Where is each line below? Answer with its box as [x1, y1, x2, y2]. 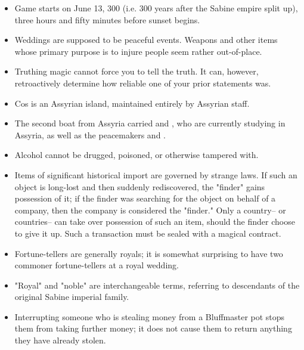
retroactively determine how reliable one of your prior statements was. [14, 76, 271, 89]
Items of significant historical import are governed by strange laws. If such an [14, 168, 297, 181]
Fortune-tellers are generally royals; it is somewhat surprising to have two [14, 247, 283, 259]
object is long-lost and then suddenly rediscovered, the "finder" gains [14, 180, 265, 193]
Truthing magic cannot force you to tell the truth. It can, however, [14, 65, 259, 78]
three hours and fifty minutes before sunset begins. [14, 13, 200, 26]
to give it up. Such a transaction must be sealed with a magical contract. [14, 227, 281, 239]
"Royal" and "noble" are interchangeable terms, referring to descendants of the [14, 278, 300, 291]
